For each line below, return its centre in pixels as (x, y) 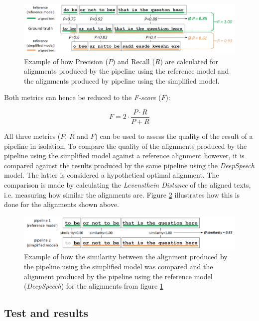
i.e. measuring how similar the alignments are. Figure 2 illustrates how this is (122, 194)
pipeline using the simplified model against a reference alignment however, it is (124, 156)
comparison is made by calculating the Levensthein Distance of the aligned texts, (128, 185)
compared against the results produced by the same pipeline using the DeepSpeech (129, 165)
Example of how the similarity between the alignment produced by (126, 257)
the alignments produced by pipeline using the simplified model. (122, 80)
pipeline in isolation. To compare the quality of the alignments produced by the (126, 146)
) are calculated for (189, 61)
